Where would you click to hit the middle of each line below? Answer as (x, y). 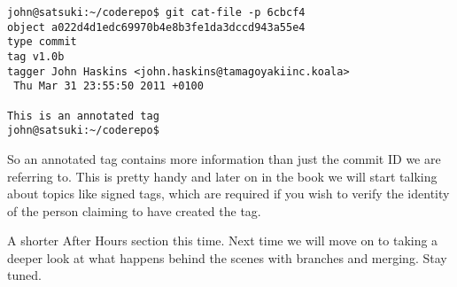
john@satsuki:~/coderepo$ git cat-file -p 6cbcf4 (156, 12)
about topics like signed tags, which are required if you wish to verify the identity (228, 194)
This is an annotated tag (83, 116)
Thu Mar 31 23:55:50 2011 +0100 (108, 86)
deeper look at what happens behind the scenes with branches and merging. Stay (227, 257)
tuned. (24, 275)
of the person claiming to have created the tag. (134, 210)
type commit (42, 42)
